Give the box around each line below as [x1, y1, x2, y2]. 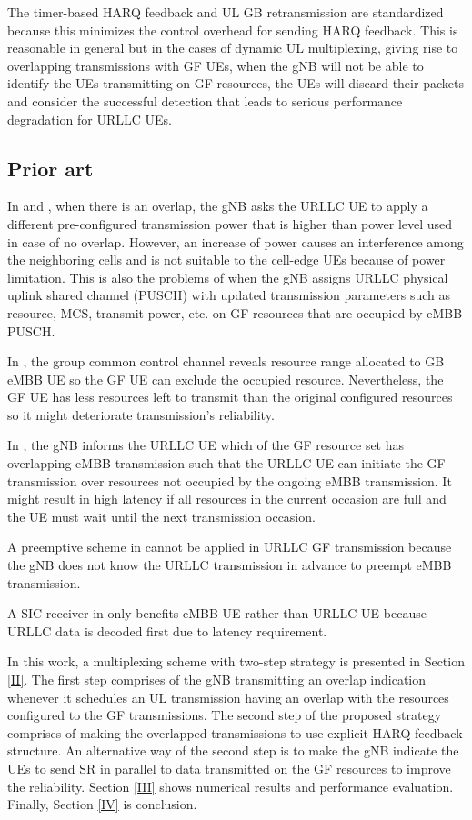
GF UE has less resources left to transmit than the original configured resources [7, 387, 453, 406]
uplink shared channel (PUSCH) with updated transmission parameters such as [7, 285, 451, 305]
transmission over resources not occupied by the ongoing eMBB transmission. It [7, 471, 452, 490]
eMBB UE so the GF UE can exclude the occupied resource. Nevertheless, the [7, 369, 444, 388]
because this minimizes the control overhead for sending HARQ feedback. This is [7, 20, 458, 39]
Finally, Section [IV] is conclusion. [7, 795, 197, 814]
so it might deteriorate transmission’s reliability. [7, 405, 275, 424]
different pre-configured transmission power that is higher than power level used [7, 214, 453, 233]
